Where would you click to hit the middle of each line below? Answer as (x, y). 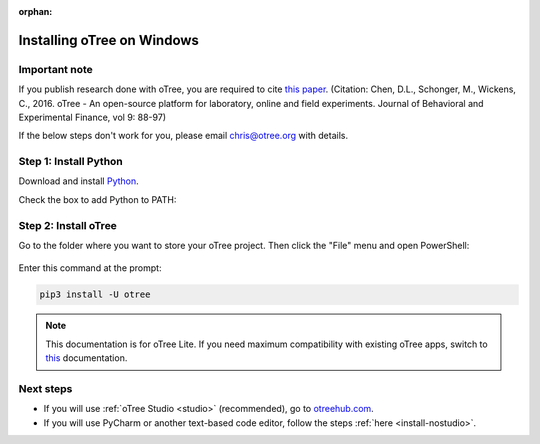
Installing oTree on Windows (109, 40)
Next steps (45, 388)
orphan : (35, 11)
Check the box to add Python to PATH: (97, 199)
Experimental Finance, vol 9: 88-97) (92, 117)
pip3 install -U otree (95, 294)
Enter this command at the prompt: (90, 268)
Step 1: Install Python (71, 162)
